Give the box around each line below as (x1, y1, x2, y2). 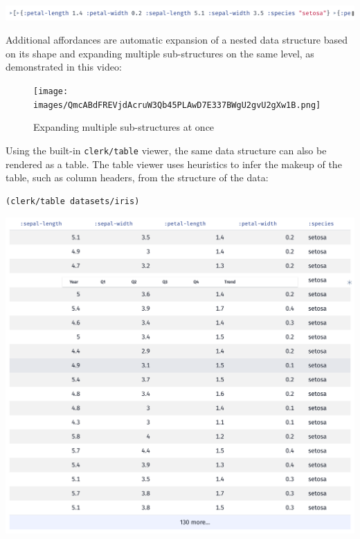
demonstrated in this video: (6, 60, 122, 74)
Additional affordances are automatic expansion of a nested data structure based (6, 33, 348, 47)
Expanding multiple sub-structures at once (33, 120, 215, 134)
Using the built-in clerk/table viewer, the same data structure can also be (6, 143, 327, 157)
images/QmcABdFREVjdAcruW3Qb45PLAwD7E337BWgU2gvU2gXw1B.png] (33, 100, 321, 110)
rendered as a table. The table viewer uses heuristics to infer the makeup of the (6, 156, 342, 171)
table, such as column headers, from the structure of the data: (6, 170, 269, 185)
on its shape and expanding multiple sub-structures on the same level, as (6, 46, 314, 60)
